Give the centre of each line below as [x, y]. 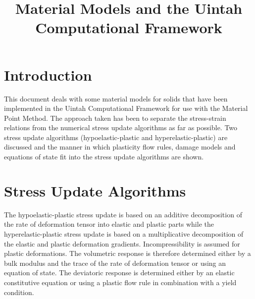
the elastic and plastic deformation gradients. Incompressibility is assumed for [122, 243]
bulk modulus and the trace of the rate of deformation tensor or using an [115, 263]
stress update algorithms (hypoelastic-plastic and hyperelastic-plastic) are [116, 137]
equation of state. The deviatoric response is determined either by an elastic [119, 273]
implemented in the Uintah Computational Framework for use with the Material [126, 108]
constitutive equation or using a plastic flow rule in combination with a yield [120, 282]
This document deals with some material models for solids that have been [116, 98]
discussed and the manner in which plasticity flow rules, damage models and [120, 147]
